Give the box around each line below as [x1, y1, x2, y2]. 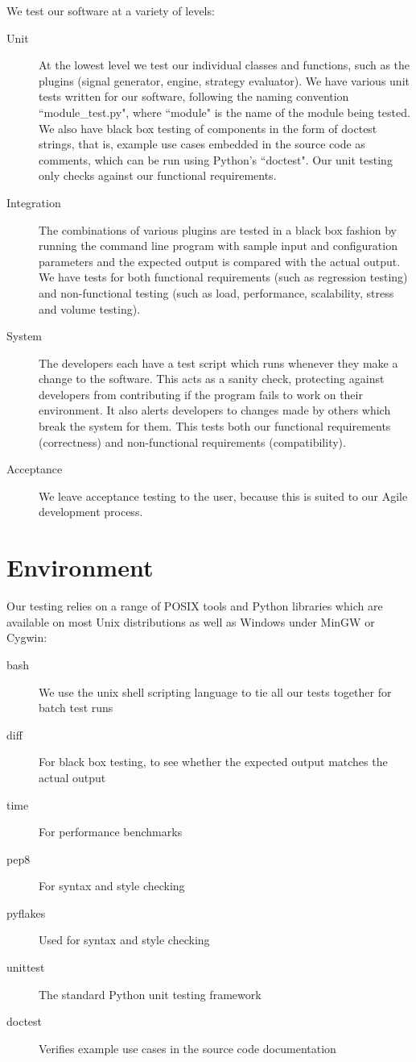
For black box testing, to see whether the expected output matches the [39, 753, 388, 770]
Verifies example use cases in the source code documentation [39, 1039, 336, 1056]
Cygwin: [6, 629, 47, 646]
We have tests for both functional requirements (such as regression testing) [39, 269, 408, 285]
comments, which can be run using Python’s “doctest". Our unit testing [39, 151, 393, 168]
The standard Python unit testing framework [39, 985, 262, 1002]
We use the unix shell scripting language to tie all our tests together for [39, 683, 392, 700]
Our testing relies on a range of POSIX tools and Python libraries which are [6, 598, 383, 614]
